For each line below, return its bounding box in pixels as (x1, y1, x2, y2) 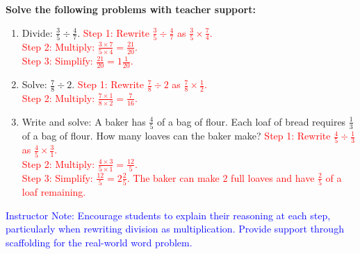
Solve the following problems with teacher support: (6, 2, 256, 16)
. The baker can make (126, 170, 220, 185)
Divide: (22, 25, 53, 40)
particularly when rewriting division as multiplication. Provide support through (6, 221, 344, 236)
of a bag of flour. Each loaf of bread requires (156, 114, 346, 128)
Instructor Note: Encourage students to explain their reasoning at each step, (6, 208, 331, 222)
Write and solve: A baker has (22, 114, 146, 128)
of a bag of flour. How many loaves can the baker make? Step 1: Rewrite (22, 128, 331, 143)
